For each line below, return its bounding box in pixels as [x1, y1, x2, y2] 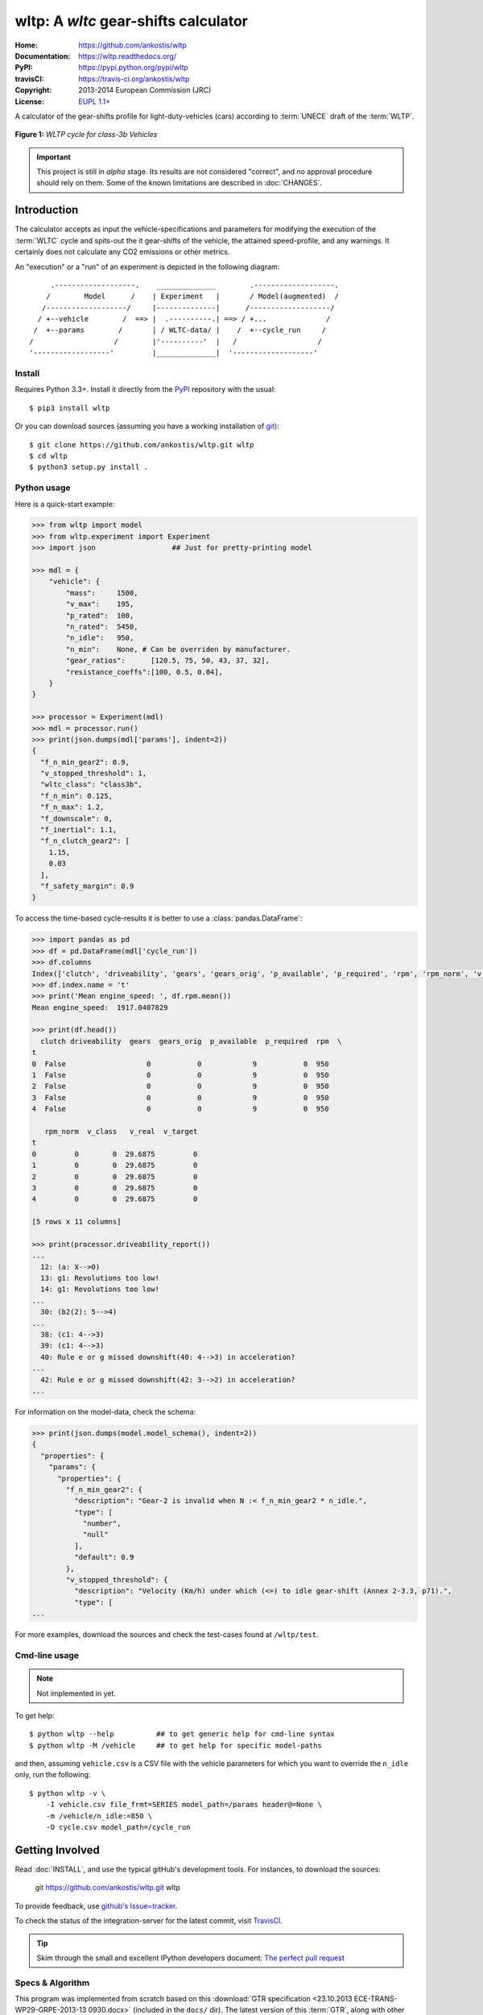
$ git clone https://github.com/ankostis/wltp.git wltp [29, 440, 254, 449]
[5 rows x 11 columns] [31, 1217, 122, 1227]
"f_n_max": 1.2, [40, 803, 105, 812]
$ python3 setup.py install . [29, 463, 149, 472]
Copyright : [14, 85, 52, 95]
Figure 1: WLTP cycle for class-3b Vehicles [14, 130, 158, 139]
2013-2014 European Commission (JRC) [78, 85, 212, 95]
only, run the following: [14, 1770, 91, 1780]
